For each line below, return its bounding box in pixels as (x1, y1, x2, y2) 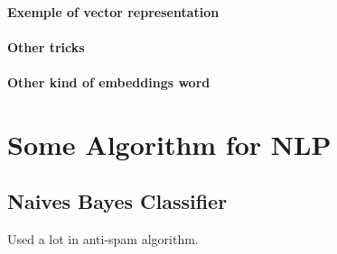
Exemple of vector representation (7, 2, 220, 21)
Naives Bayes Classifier (7, 187, 228, 215)
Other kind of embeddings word (7, 72, 211, 91)
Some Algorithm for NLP (7, 125, 332, 162)
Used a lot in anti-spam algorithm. (7, 230, 199, 249)
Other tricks (7, 37, 85, 56)
